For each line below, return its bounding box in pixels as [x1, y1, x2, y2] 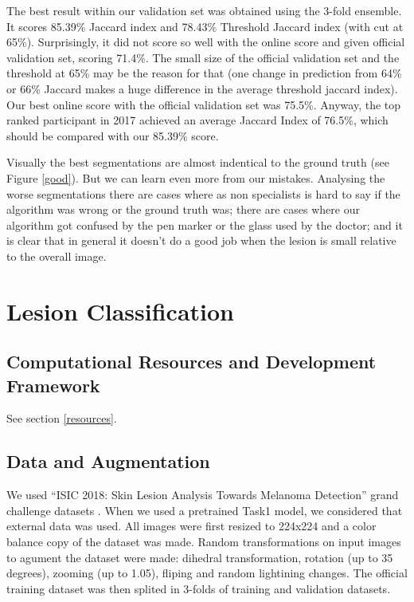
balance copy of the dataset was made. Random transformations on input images [6, 533, 401, 550]
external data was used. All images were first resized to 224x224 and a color [6, 517, 377, 534]
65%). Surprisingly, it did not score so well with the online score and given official [6, 33, 405, 50]
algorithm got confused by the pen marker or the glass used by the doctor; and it [6, 216, 403, 233]
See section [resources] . [6, 410, 117, 427]
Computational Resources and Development [6, 349, 377, 374]
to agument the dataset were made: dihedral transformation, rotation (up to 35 [6, 549, 393, 565]
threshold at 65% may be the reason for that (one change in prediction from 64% [6, 65, 402, 81]
